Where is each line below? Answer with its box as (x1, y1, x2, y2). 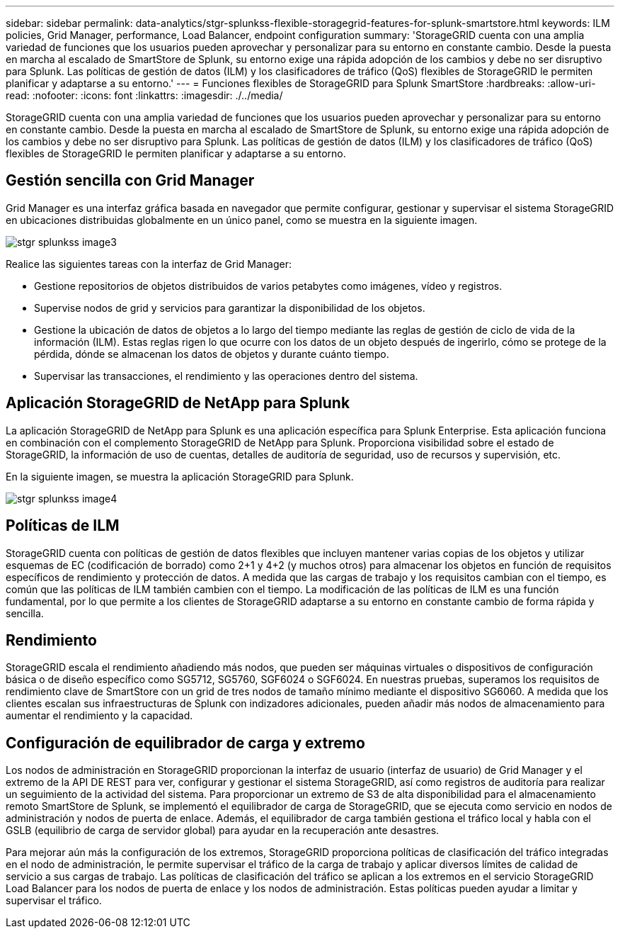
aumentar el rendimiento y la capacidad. (6, 709, 193, 722)
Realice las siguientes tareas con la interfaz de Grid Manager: (6, 257, 292, 270)
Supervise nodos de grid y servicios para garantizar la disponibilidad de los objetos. (34, 301, 425, 314)
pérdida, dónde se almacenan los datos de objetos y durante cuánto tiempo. (34, 347, 389, 360)
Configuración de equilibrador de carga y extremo (6, 733, 365, 752)
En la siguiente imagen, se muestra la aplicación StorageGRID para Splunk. (6, 470, 354, 483)
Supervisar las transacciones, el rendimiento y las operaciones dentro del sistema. (34, 369, 418, 382)
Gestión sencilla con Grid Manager (6, 171, 255, 190)
